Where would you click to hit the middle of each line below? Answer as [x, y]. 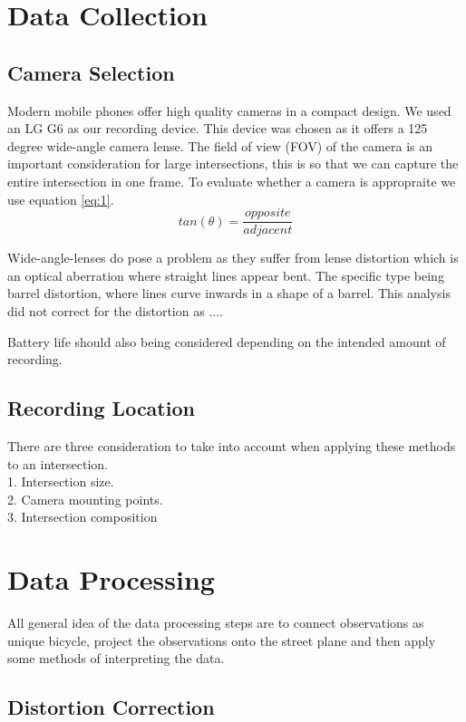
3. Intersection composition [83, 517]
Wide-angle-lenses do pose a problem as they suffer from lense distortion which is [233, 258]
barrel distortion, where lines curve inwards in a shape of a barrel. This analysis [229, 293]
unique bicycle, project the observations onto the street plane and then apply [222, 640]
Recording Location [101, 408]
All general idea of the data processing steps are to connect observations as [216, 623]
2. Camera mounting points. [85, 499]
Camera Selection [91, 72]
